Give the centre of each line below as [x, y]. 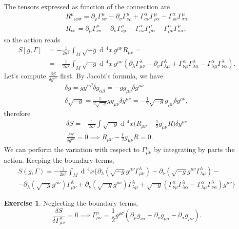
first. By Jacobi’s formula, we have [112, 75]
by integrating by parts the [194, 149]
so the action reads [32, 40]
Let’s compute [25, 75]
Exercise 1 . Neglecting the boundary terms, [71, 203]
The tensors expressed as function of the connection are [87, 6]
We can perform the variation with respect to [72, 149]
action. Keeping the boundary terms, [59, 160]
